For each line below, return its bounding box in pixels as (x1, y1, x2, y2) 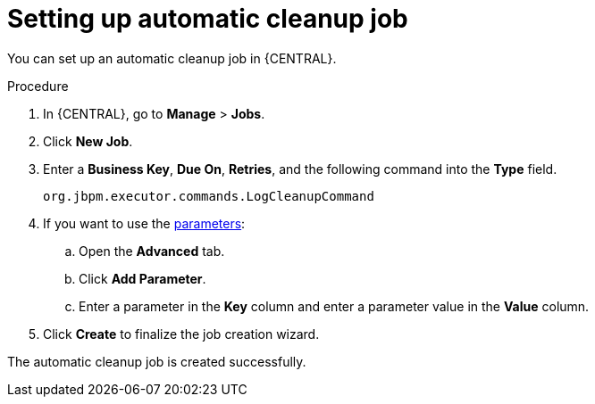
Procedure (7, 78, 69, 94)
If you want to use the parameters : (43, 215, 246, 231)
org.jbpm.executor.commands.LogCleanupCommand (43, 188, 374, 203)
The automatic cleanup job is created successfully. (7, 353, 306, 369)
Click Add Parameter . (79, 270, 206, 286)
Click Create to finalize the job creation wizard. (43, 326, 320, 342)
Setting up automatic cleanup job (7, 4, 408, 34)
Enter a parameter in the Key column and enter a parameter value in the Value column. (79, 298, 590, 314)
